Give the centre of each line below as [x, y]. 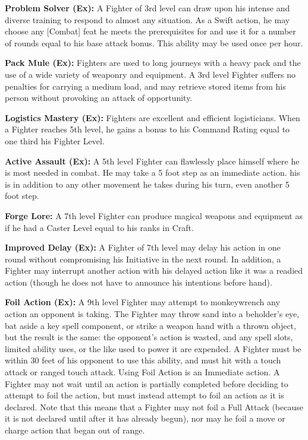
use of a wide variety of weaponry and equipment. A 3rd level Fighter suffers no [150, 74]
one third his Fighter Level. [55, 140]
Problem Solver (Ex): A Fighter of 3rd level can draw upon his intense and [147, 8]
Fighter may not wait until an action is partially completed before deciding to [147, 383]
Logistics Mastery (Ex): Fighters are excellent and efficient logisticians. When [153, 117]
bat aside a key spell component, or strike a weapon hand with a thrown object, [150, 325]
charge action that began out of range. [75, 430]
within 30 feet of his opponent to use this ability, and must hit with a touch [143, 360]
